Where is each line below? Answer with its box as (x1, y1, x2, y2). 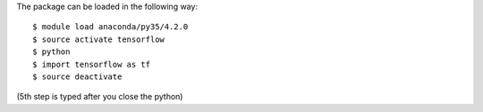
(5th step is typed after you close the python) (16, 92, 183, 102)
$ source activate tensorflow (32, 34, 165, 44)
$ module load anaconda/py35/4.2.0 (32, 22, 189, 32)
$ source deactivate (32, 71, 123, 82)
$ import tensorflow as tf (32, 59, 151, 69)
